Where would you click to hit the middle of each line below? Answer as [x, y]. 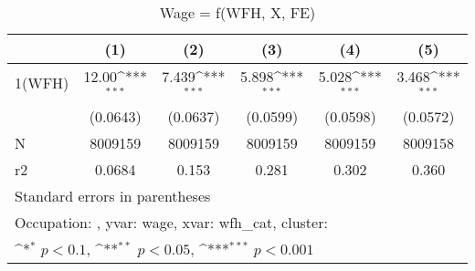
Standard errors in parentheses [113, 195]
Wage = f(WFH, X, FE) [237, 12]
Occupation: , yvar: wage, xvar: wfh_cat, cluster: [171, 222]
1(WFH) [42, 83]
